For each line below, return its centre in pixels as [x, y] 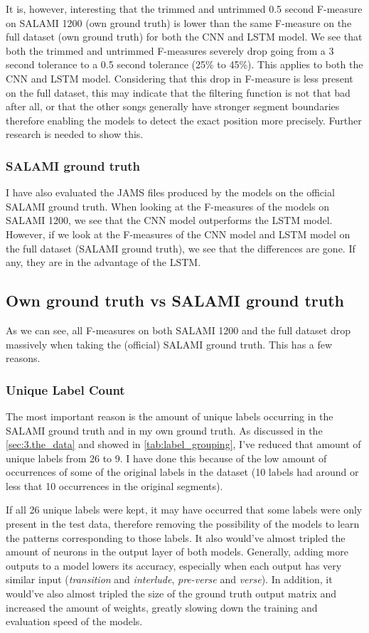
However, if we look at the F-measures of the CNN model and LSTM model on [178, 234]
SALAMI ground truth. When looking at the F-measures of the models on [167, 206]
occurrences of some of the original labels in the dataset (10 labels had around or [182, 472]
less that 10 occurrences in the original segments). [114, 485]
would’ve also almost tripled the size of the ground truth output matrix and [171, 594]
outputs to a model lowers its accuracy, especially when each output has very [174, 565]
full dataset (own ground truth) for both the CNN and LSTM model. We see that [184, 37]
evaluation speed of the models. [74, 621]
